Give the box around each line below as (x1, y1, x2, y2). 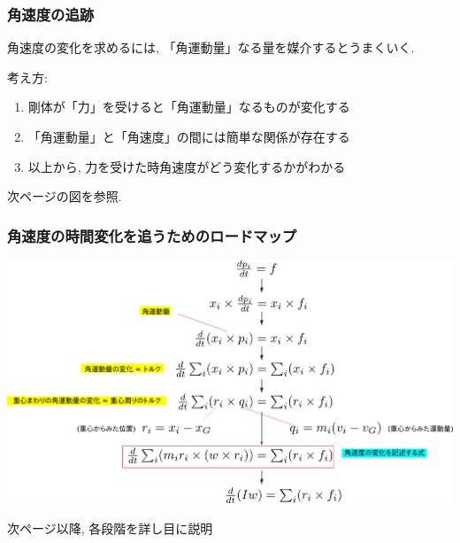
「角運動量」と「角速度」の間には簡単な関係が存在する (27, 128, 350, 145)
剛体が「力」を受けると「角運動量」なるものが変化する (27, 97, 350, 116)
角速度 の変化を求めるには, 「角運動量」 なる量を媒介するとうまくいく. (7, 38, 415, 57)
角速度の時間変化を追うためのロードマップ (7, 224, 297, 246)
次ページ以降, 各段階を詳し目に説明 (7, 518, 213, 537)
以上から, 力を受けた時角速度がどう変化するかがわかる (27, 157, 346, 175)
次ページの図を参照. (7, 187, 122, 206)
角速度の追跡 (7, 3, 95, 25)
